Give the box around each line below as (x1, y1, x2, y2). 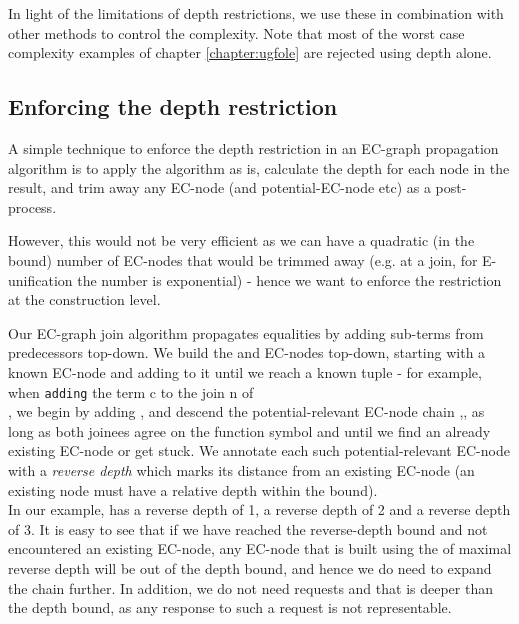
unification (8, 269, 73, 290)
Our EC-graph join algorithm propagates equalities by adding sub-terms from (8, 322, 484, 343)
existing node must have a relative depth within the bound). (8, 479, 378, 500)
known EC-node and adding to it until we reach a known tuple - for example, (8, 361, 482, 382)
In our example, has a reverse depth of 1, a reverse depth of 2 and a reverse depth (8, 499, 511, 520)
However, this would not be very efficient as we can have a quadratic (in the (8, 230, 475, 251)
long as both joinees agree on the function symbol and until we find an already (8, 420, 491, 441)
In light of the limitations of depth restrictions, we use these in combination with (8, 3, 504, 23)
